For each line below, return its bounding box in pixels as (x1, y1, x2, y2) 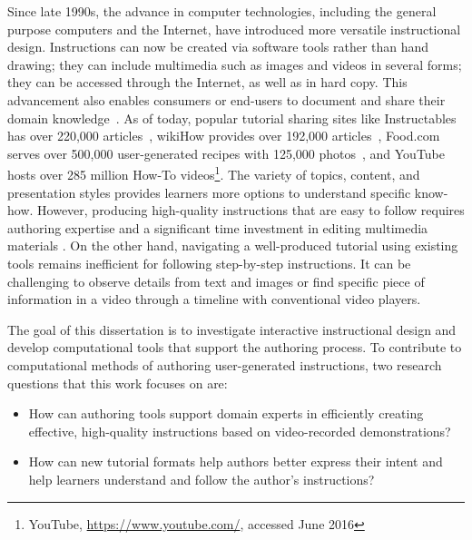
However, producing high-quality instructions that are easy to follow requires (37, 201, 465, 220)
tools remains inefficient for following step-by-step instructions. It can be (7, 253, 411, 272)
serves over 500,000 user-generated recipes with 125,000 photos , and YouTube (7, 143, 446, 162)
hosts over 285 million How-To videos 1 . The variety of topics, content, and (7, 162, 420, 183)
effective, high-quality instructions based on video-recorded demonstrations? (28, 421, 451, 440)
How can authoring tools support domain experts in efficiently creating (28, 404, 424, 423)
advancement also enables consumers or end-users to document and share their (7, 90, 446, 109)
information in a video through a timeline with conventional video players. (7, 290, 421, 309)
